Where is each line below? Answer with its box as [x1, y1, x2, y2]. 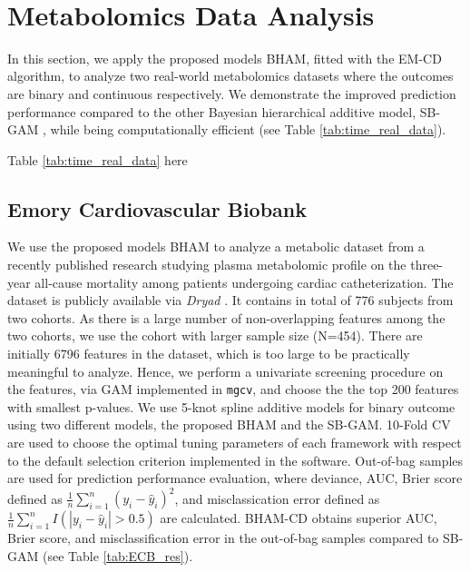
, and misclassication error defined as [174, 488, 380, 508]
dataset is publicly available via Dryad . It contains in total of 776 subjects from [7, 291, 454, 310]
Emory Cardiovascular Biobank [7, 194, 308, 222]
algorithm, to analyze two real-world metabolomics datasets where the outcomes [7, 66, 454, 85]
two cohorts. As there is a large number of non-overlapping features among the [7, 308, 446, 327]
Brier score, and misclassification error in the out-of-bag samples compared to [7, 528, 439, 547]
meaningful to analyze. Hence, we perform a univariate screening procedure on [7, 361, 444, 380]
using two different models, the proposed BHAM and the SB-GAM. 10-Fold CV [7, 415, 451, 434]
